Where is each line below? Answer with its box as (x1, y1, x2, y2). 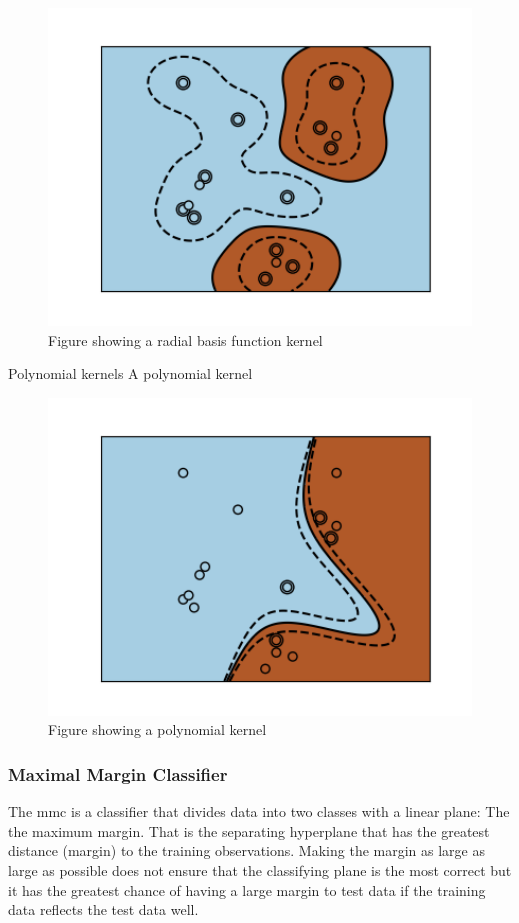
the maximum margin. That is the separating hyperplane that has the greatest (8, 820, 490, 841)
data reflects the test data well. (8, 899, 199, 920)
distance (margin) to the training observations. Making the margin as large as (8, 840, 485, 861)
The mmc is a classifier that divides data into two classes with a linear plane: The (8, 801, 510, 822)
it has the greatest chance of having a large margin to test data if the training (8, 879, 486, 900)
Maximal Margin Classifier (8, 761, 228, 786)
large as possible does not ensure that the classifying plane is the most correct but (8, 859, 512, 880)
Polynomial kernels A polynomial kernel (8, 363, 253, 384)
